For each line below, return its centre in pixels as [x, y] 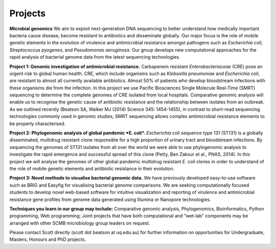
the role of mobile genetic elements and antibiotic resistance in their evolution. [92, 168]
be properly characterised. [38, 123]
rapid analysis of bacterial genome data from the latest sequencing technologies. [95, 57]
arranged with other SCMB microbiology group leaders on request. [80, 223]
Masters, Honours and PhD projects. [48, 239]
